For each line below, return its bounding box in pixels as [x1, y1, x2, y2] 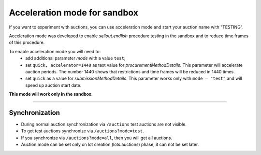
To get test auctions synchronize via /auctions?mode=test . [21, 128, 144, 134]
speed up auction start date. [25, 82, 82, 88]
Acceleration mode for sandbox [9, 7, 139, 18]
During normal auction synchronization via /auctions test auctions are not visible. [21, 121, 187, 127]
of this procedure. [9, 40, 45, 45]
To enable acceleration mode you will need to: [9, 48, 101, 54]
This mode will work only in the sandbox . [9, 91, 93, 97]
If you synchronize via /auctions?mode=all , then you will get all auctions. [21, 135, 173, 141]
